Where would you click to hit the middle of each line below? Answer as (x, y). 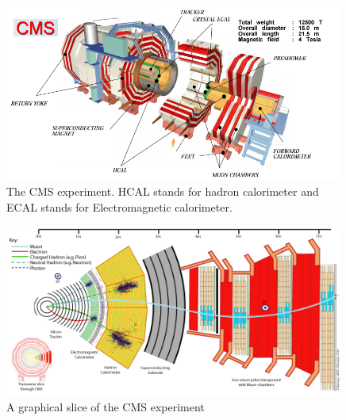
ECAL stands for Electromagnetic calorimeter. (119, 206)
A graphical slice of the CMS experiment (106, 406)
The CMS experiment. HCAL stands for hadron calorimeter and (163, 191)
